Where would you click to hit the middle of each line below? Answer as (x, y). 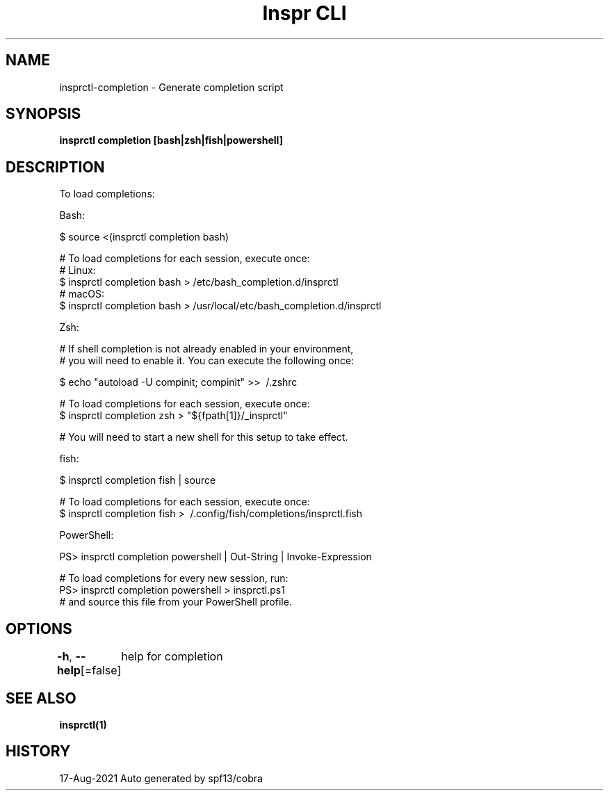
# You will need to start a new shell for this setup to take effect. (204, 437)
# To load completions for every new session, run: (174, 578)
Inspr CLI (304, 13)
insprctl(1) (83, 724)
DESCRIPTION (55, 167)
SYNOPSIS (43, 114)
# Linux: (78, 270)
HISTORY (38, 752)
